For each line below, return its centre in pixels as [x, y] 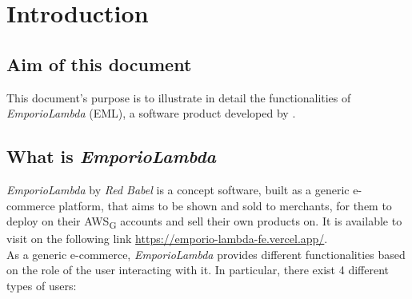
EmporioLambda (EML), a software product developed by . [151, 113]
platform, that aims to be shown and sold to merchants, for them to [225, 205]
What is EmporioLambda [111, 156]
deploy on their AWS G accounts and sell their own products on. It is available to [204, 222]
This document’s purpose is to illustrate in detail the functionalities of [179, 97]
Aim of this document [99, 64]
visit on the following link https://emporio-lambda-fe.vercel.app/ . [167, 239]
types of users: [42, 286]
